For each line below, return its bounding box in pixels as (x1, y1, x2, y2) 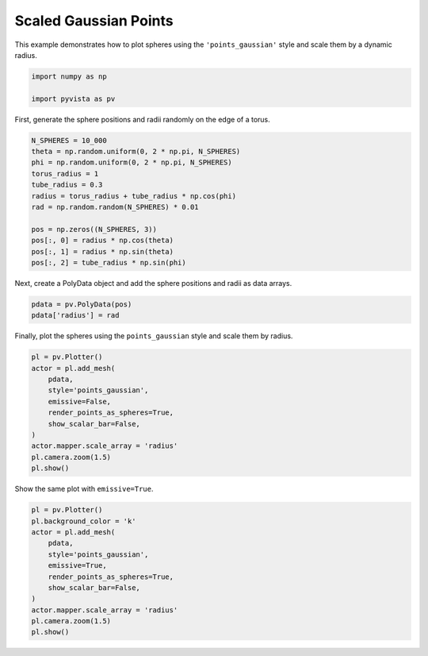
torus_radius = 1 (31, 169, 99, 178)
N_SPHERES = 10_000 (31, 136, 107, 145)
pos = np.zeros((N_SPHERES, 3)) (31, 225, 158, 233)
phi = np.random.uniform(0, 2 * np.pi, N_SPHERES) (31, 158, 233, 167)
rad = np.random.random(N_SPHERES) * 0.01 (31, 203, 199, 212)
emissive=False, (48, 397, 111, 406)
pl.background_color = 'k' (31, 516, 136, 526)
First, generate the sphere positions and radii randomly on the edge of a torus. (14, 114, 270, 124)
